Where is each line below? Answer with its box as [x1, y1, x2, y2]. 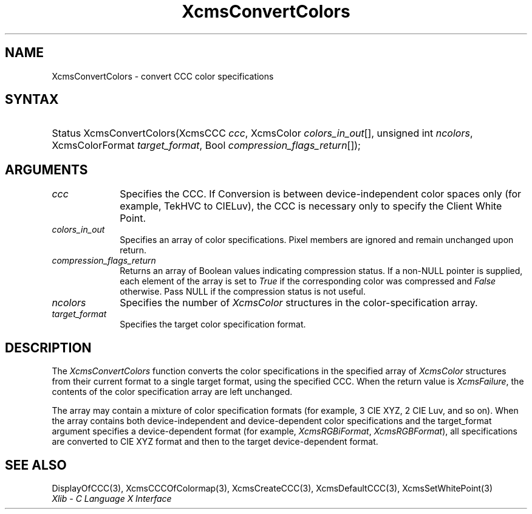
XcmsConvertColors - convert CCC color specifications [52, 70, 274, 81]
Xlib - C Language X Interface [52, 493, 172, 504]
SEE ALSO [5, 457, 67, 473]
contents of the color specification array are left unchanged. [52, 386, 293, 397]
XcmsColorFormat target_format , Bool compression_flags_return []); [52, 139, 361, 152]
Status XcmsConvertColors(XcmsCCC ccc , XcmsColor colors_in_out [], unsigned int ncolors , [52, 127, 473, 140]
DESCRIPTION [5, 340, 92, 355]
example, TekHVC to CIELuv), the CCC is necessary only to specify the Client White [120, 200, 502, 213]
